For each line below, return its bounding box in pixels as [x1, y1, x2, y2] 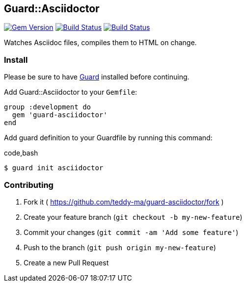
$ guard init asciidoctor [4, 164, 104, 172]
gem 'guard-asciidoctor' [12, 111, 108, 119]
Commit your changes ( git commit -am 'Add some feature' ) [24, 228, 239, 236]
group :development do [4, 103, 91, 111]
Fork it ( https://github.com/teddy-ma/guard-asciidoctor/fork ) [24, 197, 224, 206]
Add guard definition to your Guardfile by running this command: [4, 133, 213, 142]
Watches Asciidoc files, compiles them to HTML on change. [4, 38, 197, 47]
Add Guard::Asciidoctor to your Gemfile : [4, 88, 137, 97]
